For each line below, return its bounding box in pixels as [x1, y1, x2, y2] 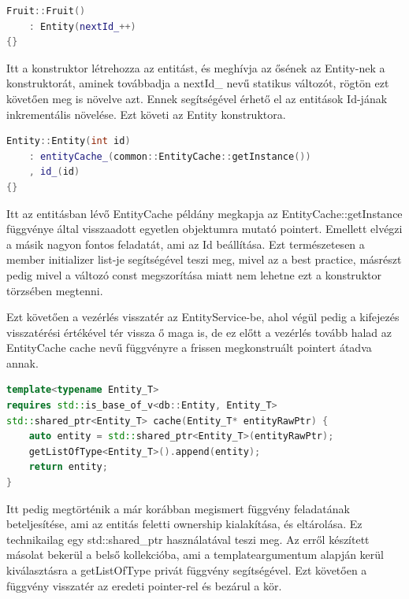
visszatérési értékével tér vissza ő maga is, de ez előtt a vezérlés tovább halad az [6, 324, 392, 340]
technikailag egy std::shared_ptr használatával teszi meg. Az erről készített [6, 531, 370, 547]
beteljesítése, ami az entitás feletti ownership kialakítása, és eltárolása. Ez [6, 516, 363, 532]
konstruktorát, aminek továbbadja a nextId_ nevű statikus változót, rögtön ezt [6, 75, 389, 91]
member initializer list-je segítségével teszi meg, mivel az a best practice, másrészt [6, 251, 402, 268]
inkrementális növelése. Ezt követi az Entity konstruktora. [6, 105, 286, 122]
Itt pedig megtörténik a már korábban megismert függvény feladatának [6, 500, 350, 516]
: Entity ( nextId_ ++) [28, 20, 136, 32]
